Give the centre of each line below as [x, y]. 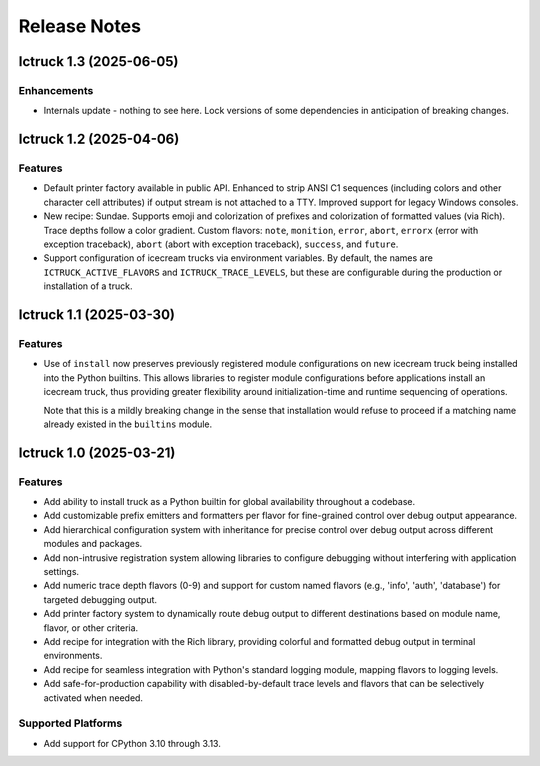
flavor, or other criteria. [91, 627]
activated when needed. [93, 697]
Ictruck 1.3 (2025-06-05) [98, 61]
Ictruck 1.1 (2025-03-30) [96, 315]
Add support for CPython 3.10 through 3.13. [132, 743]
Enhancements [56, 90]
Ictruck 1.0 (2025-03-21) [97, 452]
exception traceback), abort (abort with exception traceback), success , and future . [221, 244]
